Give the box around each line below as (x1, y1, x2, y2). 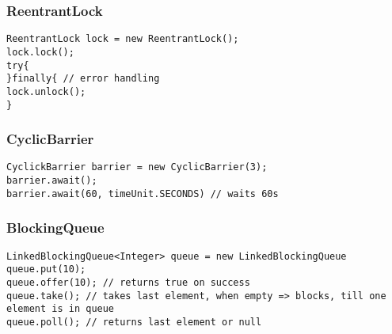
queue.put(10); (6, 264, 86, 275)
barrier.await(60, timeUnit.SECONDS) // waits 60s (6, 188, 279, 199)
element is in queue (6, 303, 115, 315)
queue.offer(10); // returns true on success (6, 276, 250, 288)
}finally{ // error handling (6, 73, 160, 85)
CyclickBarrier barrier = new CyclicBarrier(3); (6, 161, 268, 173)
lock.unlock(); (6, 85, 86, 97)
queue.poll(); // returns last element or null (6, 316, 262, 328)
